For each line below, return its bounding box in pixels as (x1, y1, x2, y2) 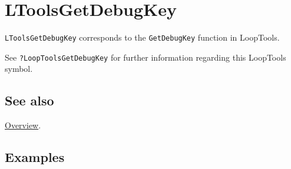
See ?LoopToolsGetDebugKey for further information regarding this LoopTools (5, 51, 286, 63)
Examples (5, 148, 65, 166)
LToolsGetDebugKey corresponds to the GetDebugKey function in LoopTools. (5, 31, 280, 44)
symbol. (5, 62, 33, 75)
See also (5, 91, 54, 110)
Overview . (5, 119, 41, 131)
